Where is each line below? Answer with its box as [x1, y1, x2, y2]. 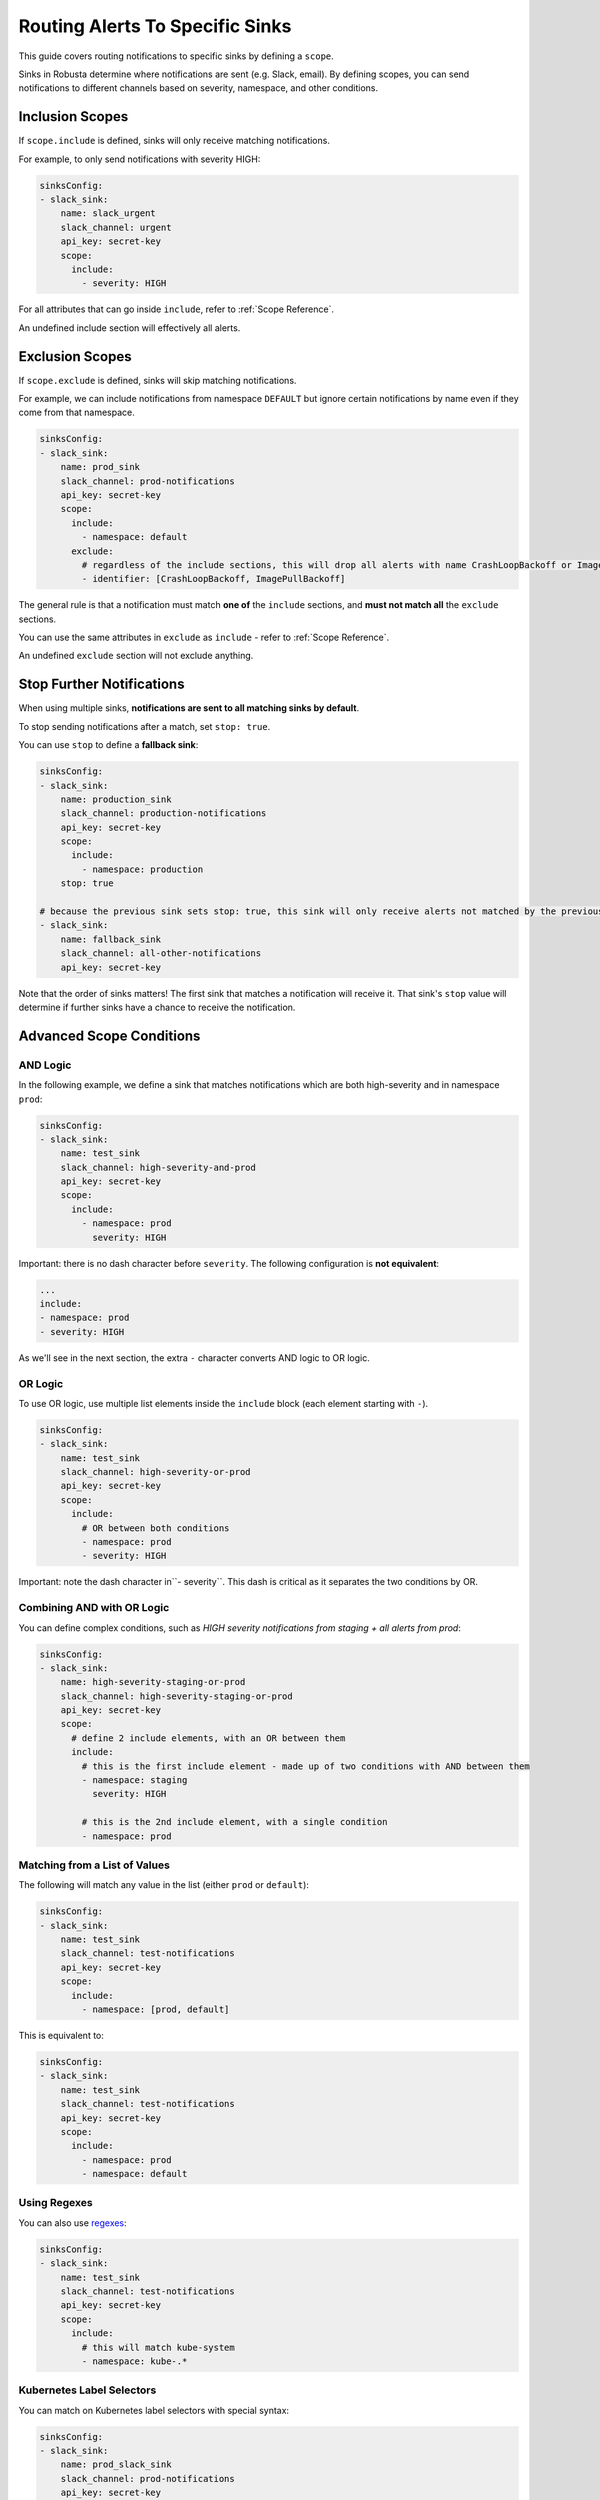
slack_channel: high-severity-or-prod [60, 1466, 251, 1478]
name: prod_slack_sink [60, 2459, 172, 2470]
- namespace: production [81, 863, 204, 875]
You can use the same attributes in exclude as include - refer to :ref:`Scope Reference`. [18, 631, 390, 644]
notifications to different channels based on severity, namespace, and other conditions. [18, 82, 379, 94]
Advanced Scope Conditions [18, 1027, 201, 1044]
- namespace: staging [81, 1775, 188, 1786]
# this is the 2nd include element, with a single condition [81, 1816, 388, 1828]
